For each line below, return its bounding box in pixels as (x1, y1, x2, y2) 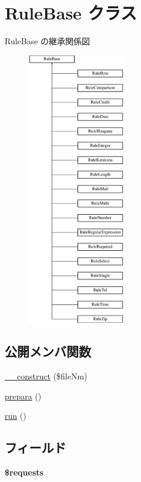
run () (5, 409, 26, 422)
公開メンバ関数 (5, 342, 91, 360)
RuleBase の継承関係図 (5, 35, 90, 47)
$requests (5, 466, 43, 478)
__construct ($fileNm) (5, 370, 88, 382)
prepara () (5, 389, 42, 402)
